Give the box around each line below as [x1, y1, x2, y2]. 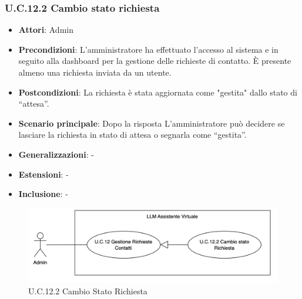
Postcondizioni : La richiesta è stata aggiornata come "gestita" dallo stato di [18, 86, 297, 98]
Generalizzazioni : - [18, 148, 94, 160]
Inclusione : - [18, 188, 68, 200]
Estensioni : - [18, 168, 69, 180]
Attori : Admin [18, 23, 73, 36]
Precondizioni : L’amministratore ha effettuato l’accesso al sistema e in [18, 43, 278, 55]
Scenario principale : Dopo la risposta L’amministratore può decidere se [18, 117, 285, 129]
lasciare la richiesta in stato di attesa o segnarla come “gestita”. [18, 128, 247, 141]
